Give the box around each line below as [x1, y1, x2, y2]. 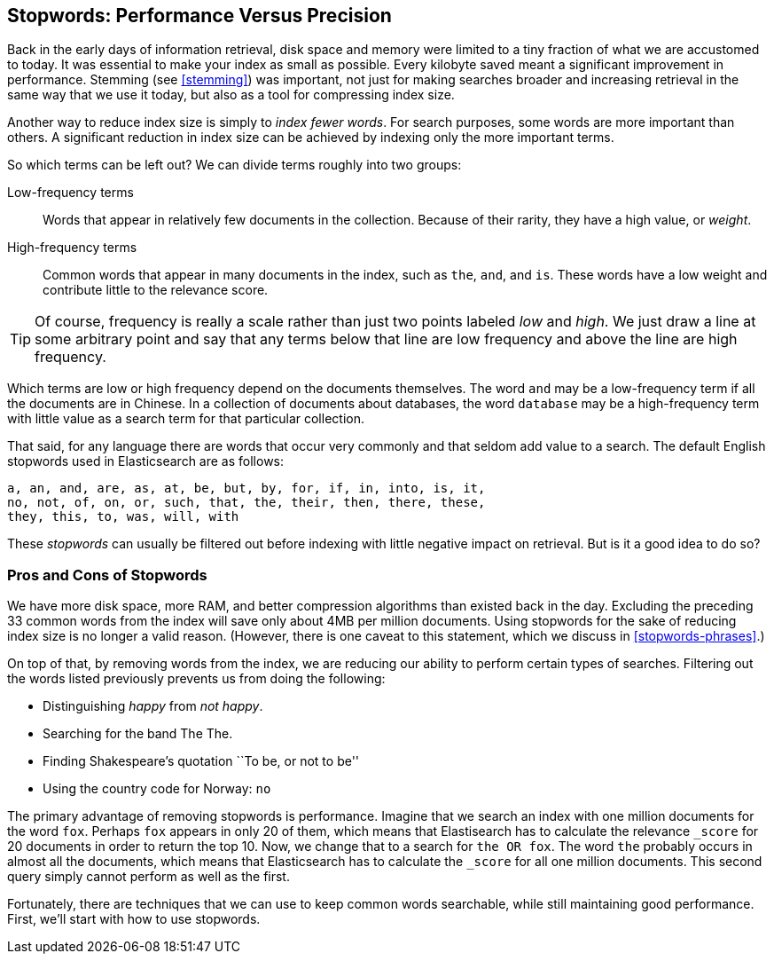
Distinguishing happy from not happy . [43, 698, 263, 714]
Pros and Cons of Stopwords [7, 565, 207, 584]
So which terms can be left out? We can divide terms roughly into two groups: [7, 157, 462, 173]
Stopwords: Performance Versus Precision [7, 4, 392, 27]
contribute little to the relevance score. [43, 282, 269, 298]
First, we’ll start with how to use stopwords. [7, 911, 261, 927]
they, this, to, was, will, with [7, 509, 239, 524]
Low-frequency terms [7, 185, 134, 201]
